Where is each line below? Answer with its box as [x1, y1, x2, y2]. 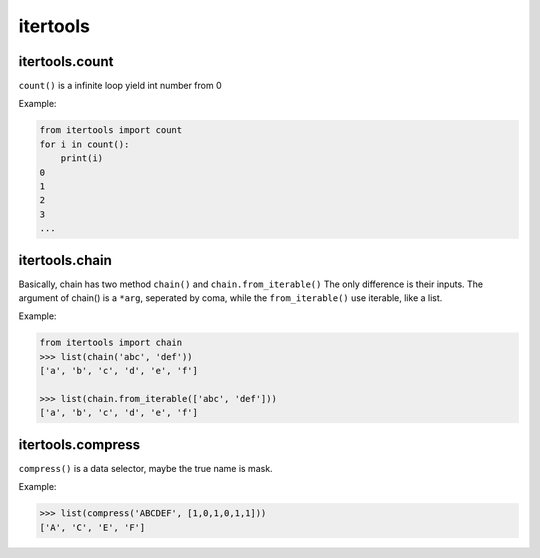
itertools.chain [18, 251, 112, 269]
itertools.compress [18, 436, 141, 453]
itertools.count [18, 53, 114, 70]
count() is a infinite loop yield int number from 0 [18, 80, 222, 92]
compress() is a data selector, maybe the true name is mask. [18, 462, 274, 474]
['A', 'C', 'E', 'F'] [39, 521, 146, 533]
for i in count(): [39, 138, 130, 150]
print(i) [60, 153, 104, 164]
